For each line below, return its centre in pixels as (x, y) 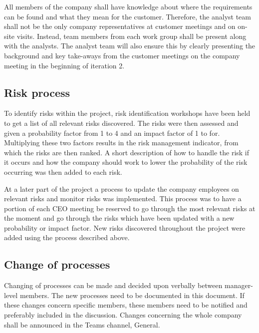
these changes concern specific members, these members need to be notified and (126, 305)
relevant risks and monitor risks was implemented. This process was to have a (123, 198)
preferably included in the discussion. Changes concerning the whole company (123, 315)
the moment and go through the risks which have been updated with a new (119, 218)
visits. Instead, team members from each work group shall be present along (131, 36)
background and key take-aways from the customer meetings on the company (122, 55)
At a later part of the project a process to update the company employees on (122, 188)
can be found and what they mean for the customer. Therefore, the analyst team (128, 16)
